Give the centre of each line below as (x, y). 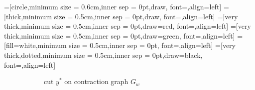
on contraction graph (96, 81)
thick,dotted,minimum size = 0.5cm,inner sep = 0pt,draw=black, (103, 55)
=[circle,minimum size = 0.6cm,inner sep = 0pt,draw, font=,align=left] (113, 6)
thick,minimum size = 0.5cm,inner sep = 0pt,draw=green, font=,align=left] (120, 35)
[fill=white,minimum (35, 45)
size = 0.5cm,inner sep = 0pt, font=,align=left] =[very (152, 45)
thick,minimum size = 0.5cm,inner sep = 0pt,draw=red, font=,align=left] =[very (127, 26)
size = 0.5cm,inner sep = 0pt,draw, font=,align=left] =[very (146, 16)
